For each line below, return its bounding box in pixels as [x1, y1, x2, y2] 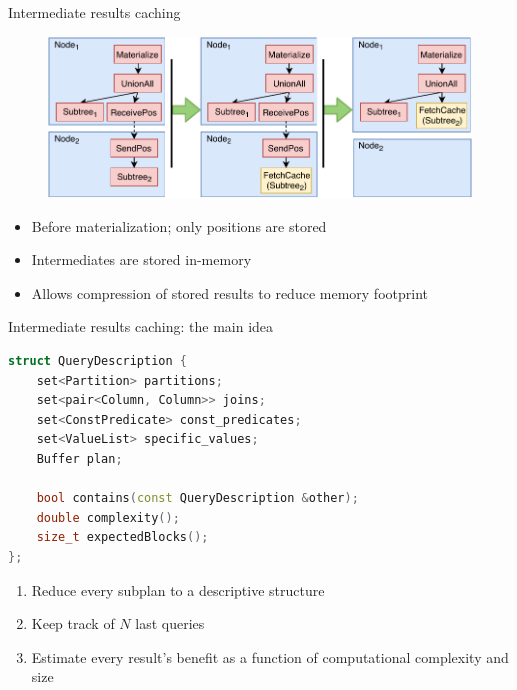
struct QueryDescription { [8, 354, 187, 369]
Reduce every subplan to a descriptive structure [31, 579, 325, 600]
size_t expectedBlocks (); [36, 530, 209, 545]
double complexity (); [36, 510, 180, 525]
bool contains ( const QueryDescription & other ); [36, 491, 359, 506]
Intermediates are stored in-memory [31, 249, 252, 270]
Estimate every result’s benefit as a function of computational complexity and [31, 646, 509, 667]
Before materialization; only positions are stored [31, 215, 327, 236]
